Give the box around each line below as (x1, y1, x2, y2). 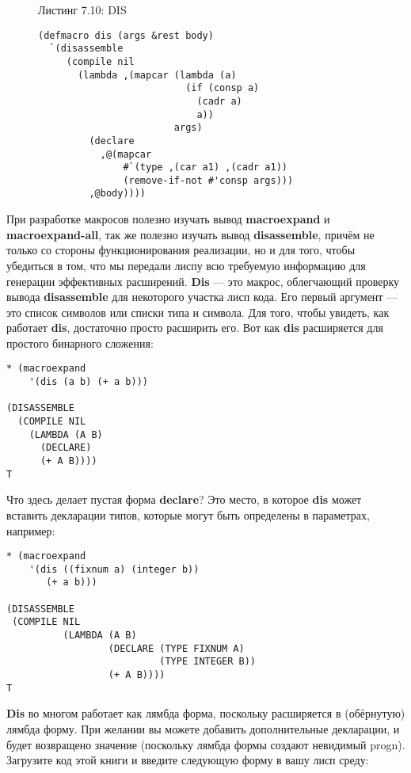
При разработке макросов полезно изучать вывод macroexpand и (6, 211, 330, 227)
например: (6, 522, 55, 539)
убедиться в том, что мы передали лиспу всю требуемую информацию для (6, 257, 366, 273)
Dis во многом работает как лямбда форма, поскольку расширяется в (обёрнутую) (6, 705, 405, 722)
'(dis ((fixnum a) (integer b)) (29, 563, 200, 575)
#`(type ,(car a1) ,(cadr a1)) (123, 162, 287, 173)
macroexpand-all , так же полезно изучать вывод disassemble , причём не (6, 226, 375, 242)
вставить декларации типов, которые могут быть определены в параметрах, (6, 506, 370, 523)
